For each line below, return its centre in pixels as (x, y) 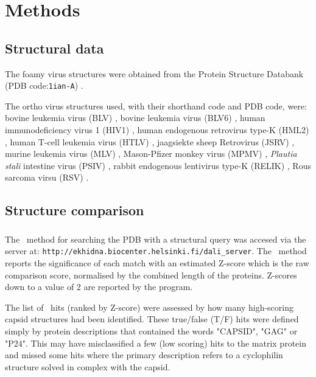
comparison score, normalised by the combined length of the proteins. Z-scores (151, 275)
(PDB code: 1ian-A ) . (44, 85)
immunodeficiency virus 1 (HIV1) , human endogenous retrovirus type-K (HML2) (157, 130)
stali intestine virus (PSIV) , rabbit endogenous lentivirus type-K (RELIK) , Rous (158, 165)
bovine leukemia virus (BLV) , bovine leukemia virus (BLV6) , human (135, 118)
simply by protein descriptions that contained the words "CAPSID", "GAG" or (151, 330)
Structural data (54, 48)
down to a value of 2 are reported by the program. (99, 287)
